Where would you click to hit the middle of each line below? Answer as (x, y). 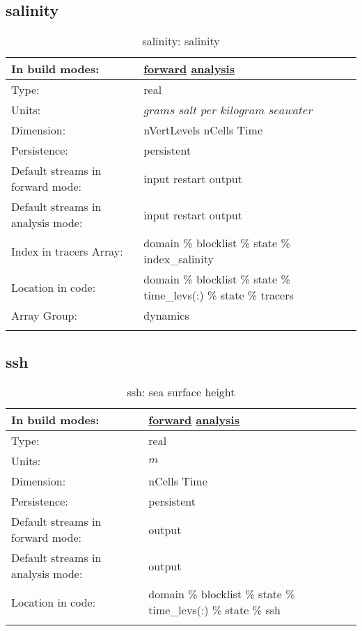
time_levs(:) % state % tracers (219, 295)
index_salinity (179, 259)
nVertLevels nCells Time (203, 130)
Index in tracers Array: (67, 251)
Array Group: (44, 315)
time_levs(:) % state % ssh (214, 610)
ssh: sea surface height (181, 392)
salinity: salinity (181, 41)
